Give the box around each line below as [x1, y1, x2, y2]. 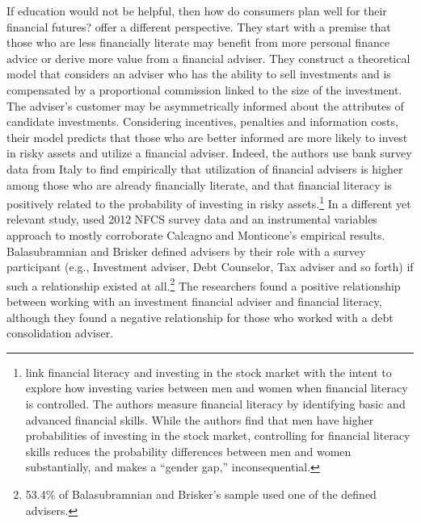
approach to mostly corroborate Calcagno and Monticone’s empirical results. [6, 226, 385, 243]
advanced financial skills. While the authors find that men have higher [25, 411, 374, 428]
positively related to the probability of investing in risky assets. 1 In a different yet [6, 193, 411, 211]
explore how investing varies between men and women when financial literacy [25, 379, 408, 396]
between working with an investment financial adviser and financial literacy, [6, 293, 382, 309]
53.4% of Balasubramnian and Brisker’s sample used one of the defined [25, 485, 377, 502]
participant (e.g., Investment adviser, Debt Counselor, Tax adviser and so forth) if [6, 258, 414, 275]
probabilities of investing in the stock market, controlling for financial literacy [25, 427, 410, 444]
